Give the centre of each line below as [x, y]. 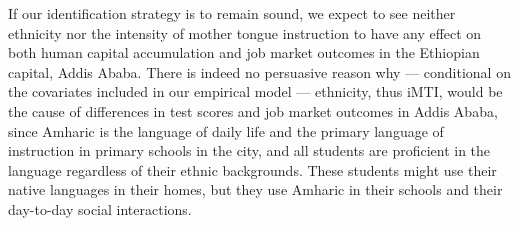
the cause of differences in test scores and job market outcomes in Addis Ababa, [253, 110]
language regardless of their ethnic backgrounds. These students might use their [252, 169]
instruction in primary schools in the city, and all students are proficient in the [249, 150]
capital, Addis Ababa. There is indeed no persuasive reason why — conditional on [259, 71]
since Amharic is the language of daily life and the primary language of [226, 130]
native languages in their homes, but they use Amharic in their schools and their [255, 189]
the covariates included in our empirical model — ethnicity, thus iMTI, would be [255, 91]
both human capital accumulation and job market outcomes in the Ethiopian [244, 52]
